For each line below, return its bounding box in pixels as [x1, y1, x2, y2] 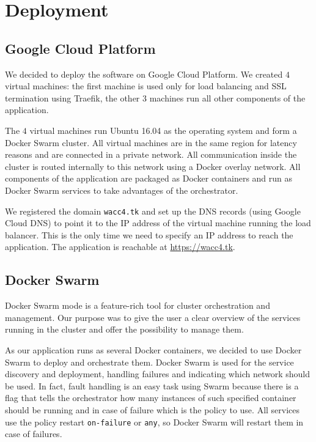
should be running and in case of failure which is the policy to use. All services [5, 403, 300, 416]
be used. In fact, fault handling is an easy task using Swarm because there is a [5, 379, 299, 392]
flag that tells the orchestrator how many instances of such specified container [5, 391, 296, 404]
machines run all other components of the [149, 91, 306, 104]
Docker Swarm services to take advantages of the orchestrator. [5, 183, 238, 196]
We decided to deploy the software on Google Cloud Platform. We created [5, 67, 283, 80]
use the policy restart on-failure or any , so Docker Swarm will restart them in [5, 415, 304, 428]
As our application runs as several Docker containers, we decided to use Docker [5, 343, 302, 356]
